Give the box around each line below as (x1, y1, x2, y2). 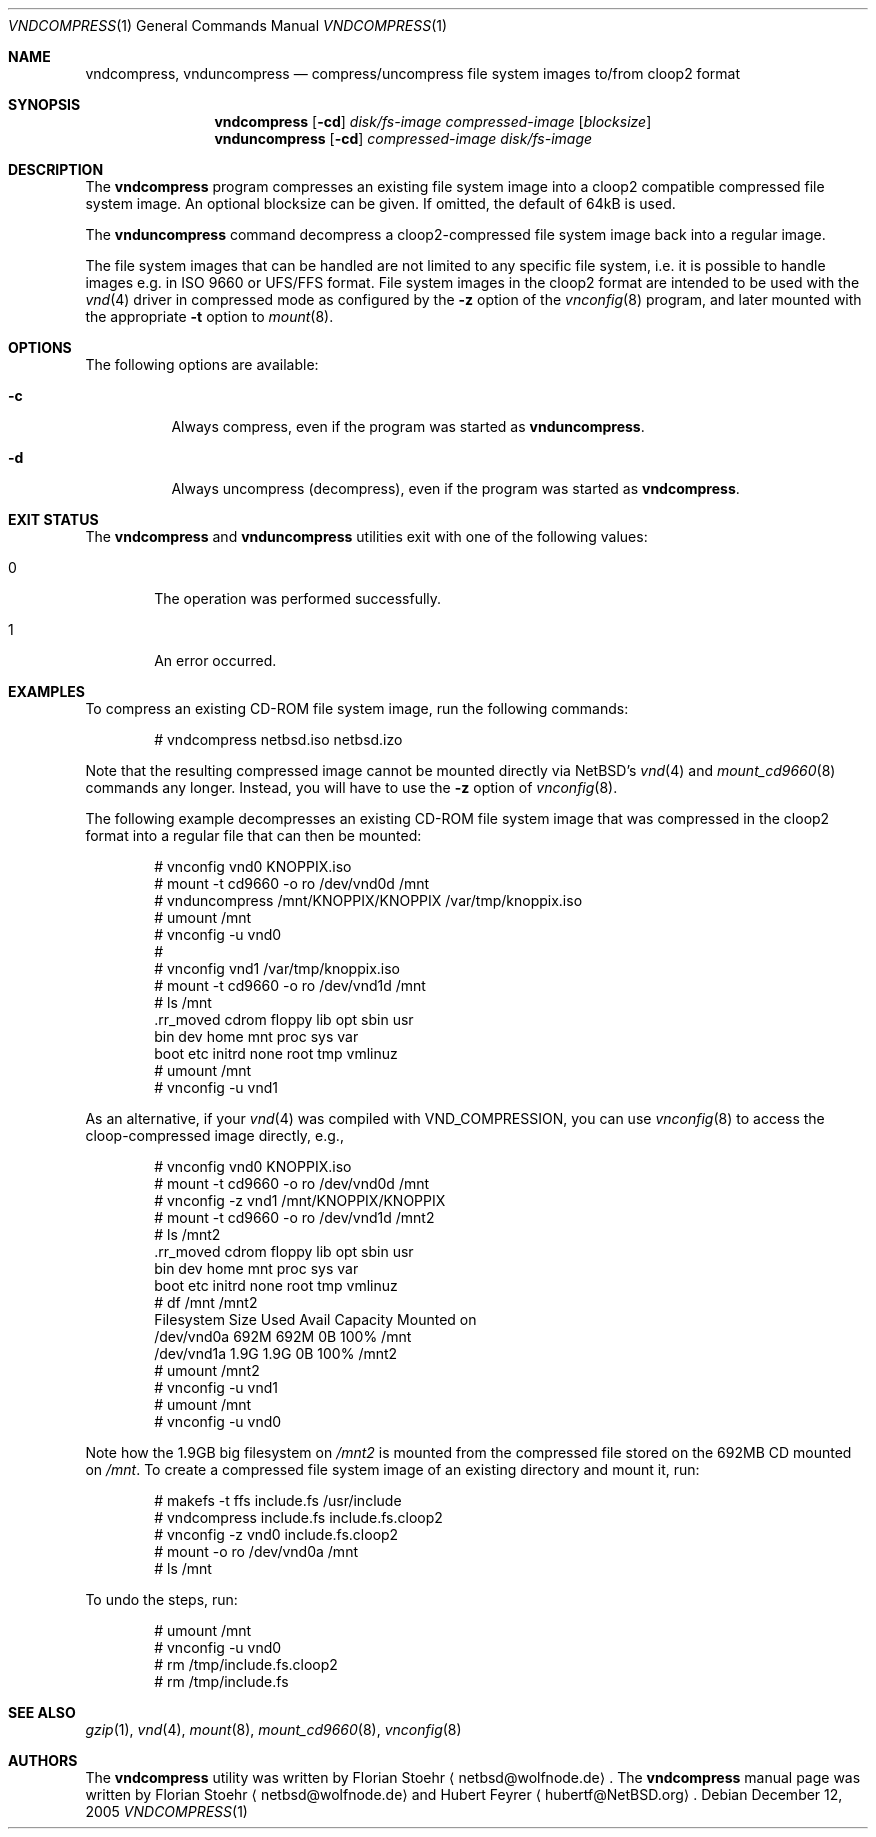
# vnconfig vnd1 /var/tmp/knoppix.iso (154, 960, 400, 977)
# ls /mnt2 (154, 1226, 221, 1243)
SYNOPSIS (8, 96, 81, 113)
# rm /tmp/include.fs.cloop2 (154, 1656, 338, 1673)
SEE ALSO (8, 1704, 76, 1721)
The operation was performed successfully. (154, 590, 442, 607)
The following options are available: (85, 356, 319, 373)
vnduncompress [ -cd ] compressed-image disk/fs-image (214, 130, 593, 147)
